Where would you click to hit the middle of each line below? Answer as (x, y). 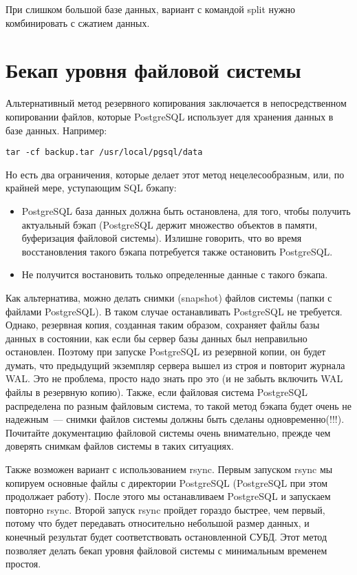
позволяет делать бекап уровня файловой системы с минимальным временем (166, 550)
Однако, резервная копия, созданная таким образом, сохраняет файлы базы (163, 325)
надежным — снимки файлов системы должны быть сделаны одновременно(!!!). (175, 419)
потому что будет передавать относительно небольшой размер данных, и (158, 523)
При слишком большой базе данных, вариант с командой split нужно (151, 9)
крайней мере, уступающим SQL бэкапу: (91, 188)
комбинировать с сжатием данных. (78, 22)
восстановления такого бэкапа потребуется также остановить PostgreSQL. (177, 251)
